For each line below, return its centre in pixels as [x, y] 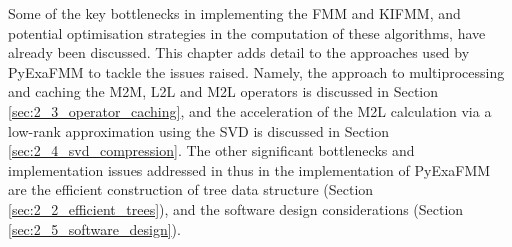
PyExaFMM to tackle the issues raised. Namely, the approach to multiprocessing [256, 71]
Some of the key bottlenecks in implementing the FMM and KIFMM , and [234, 13]
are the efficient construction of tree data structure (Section [191, 189]
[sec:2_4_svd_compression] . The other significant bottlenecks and [211, 150]
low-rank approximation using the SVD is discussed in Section [199, 130]
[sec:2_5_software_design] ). [94, 228]
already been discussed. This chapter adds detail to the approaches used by [239, 52]
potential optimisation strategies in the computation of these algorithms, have [247, 32]
